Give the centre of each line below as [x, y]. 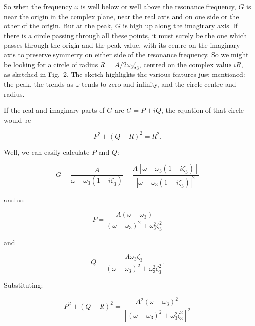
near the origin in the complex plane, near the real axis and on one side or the [122, 16]
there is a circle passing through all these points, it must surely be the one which [126, 35]
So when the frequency [38, 6]
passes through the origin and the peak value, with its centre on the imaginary [122, 45]
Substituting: [24, 285]
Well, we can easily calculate [47, 152]
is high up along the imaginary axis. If [180, 26]
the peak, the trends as [38, 84]
